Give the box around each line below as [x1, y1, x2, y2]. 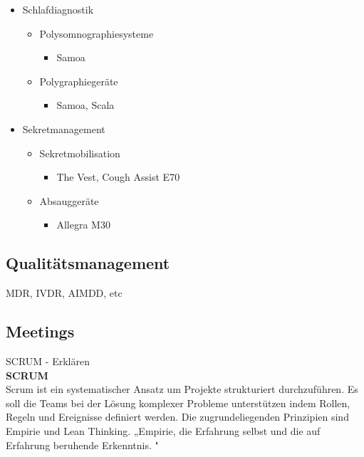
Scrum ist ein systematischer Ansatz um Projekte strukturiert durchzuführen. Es [6, 382, 358, 396]
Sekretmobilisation [39, 145, 120, 160]
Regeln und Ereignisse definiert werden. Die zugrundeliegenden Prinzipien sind [6, 409, 349, 424]
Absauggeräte [39, 193, 99, 208]
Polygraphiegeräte [39, 73, 118, 88]
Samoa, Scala [56, 98, 115, 112]
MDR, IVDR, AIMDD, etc [6, 285, 123, 300]
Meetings [6, 320, 75, 342]
